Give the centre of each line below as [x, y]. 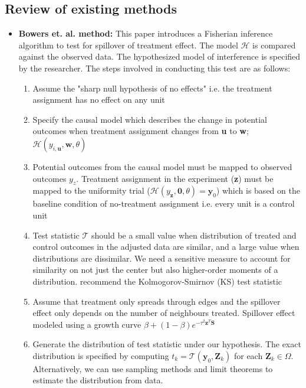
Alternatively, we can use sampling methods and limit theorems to [153, 368]
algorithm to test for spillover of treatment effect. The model [128, 45]
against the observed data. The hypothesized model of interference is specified [159, 56]
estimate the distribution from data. [98, 380]
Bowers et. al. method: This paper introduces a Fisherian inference [146, 33]
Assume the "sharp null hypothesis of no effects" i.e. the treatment [152, 88]
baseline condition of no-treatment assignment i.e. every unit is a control [164, 203]
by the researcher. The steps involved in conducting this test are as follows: [154, 68]
